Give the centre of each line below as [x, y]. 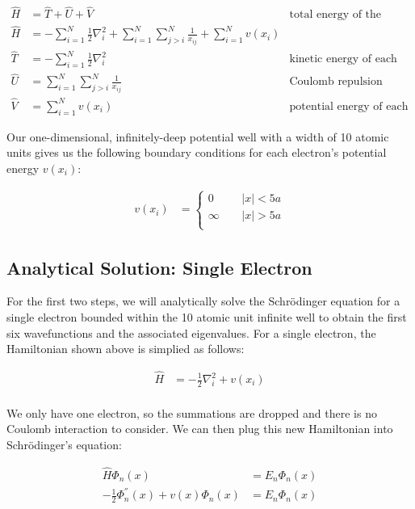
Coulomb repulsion [336, 82]
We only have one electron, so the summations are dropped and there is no [192, 412]
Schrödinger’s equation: [64, 445]
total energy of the [335, 15]
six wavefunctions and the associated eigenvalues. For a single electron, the [191, 332]
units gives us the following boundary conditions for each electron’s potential [197, 152]
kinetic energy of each [343, 59]
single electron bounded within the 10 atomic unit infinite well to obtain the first [207, 316]
